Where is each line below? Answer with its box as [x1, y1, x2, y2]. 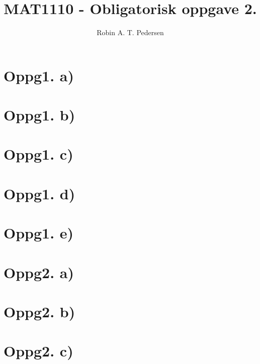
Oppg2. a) [4, 262, 74, 282]
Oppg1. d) [4, 183, 75, 203]
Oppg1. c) [4, 144, 73, 164]
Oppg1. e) [4, 222, 74, 243]
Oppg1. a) [4, 65, 74, 85]
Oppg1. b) [4, 104, 75, 125]
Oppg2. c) [4, 340, 73, 361]
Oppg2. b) [4, 301, 75, 321]
